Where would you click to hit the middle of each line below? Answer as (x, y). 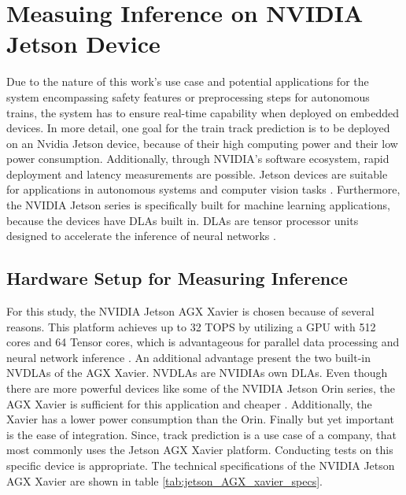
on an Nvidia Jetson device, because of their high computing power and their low (202, 143)
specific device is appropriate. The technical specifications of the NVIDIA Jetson (201, 465)
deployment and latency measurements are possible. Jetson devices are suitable (197, 174)
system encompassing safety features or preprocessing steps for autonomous (188, 96)
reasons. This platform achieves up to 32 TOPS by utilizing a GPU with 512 (191, 326)
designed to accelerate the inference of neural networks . (141, 236)
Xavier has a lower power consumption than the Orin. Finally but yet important (200, 419)
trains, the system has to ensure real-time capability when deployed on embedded (203, 112)
